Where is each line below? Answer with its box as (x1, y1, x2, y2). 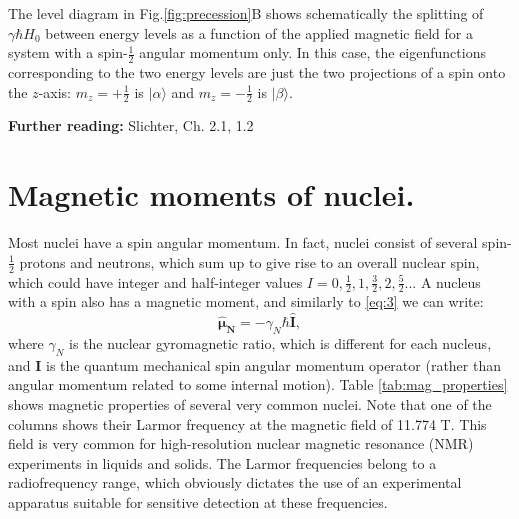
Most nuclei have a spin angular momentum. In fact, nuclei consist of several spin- (8, 232, 512, 253)
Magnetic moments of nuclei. (8, 174, 415, 215)
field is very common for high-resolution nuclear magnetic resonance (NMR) (8, 433, 474, 454)
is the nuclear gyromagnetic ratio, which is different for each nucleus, (69, 333, 492, 354)
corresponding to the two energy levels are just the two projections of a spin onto (8, 62, 506, 83)
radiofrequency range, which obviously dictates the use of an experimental (8, 472, 462, 493)
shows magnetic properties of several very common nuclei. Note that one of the (8, 394, 492, 414)
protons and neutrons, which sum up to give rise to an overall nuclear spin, (19, 251, 480, 272)
